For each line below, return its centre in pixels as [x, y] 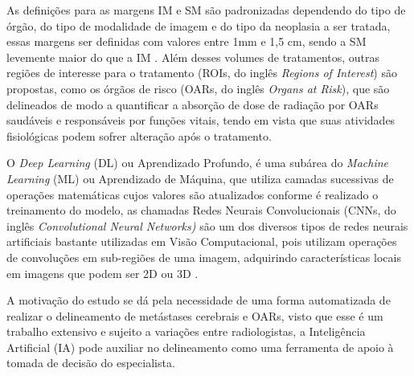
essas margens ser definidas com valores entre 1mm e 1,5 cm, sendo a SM [187, 41]
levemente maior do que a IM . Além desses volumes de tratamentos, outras [193, 57]
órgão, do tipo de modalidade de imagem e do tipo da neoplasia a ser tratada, [199, 25]
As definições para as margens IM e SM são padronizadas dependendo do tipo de [206, 10]
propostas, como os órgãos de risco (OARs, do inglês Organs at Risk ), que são [198, 88]
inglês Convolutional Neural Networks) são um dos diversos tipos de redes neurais [207, 225]
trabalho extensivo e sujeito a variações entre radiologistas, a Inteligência [186, 331]
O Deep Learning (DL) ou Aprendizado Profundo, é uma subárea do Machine [198, 163]
